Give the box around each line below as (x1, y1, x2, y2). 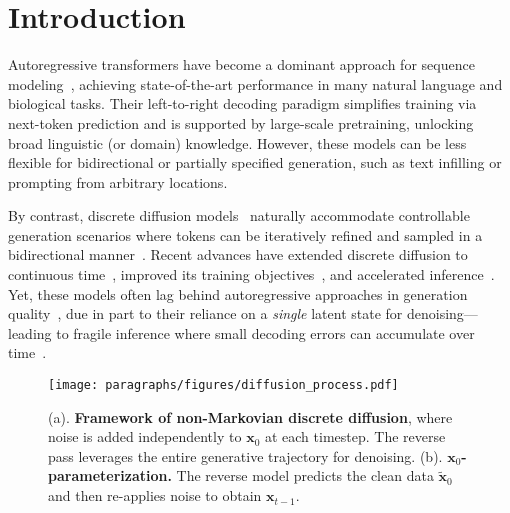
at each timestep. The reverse (264, 426, 446, 447)
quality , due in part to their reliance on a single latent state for (8, 303, 403, 324)
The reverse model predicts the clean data (176, 465, 434, 486)
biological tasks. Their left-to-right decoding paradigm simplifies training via (8, 93, 477, 114)
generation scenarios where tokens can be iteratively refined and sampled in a (8, 224, 483, 245)
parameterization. (48, 465, 172, 486)
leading (8, 322, 52, 343)
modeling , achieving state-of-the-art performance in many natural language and (8, 73, 503, 94)
